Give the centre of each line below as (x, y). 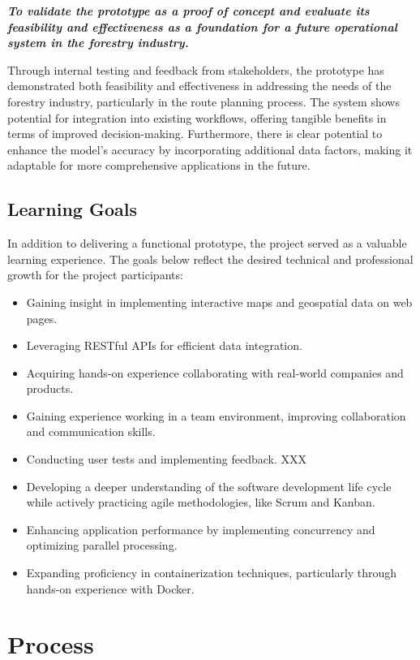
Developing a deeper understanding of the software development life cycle (209, 486)
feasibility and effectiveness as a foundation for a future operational (202, 26)
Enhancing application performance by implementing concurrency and (201, 529)
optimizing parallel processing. (102, 545)
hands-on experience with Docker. (110, 588)
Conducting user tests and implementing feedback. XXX (167, 459)
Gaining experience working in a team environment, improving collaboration (216, 415)
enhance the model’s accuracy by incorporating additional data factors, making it (210, 149)
